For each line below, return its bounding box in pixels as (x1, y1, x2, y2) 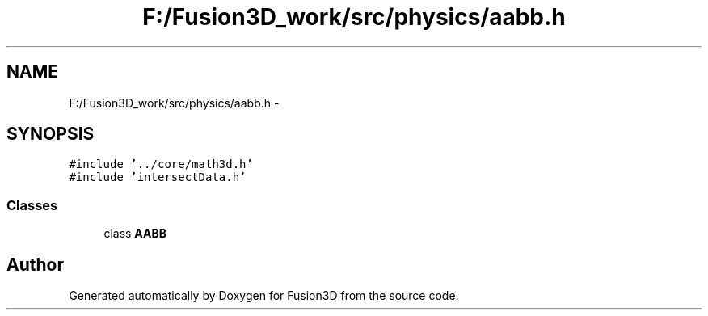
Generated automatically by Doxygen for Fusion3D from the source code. (69, 289, 459, 303)
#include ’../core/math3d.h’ (69, 158, 253, 171)
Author (6, 254, 64, 275)
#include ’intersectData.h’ (69, 171, 247, 184)
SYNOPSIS (6, 124, 95, 145)
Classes (6, 196, 58, 213)
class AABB (103, 226, 166, 241)
